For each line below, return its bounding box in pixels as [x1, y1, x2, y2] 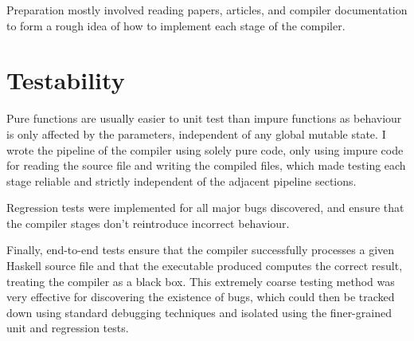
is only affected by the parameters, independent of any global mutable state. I [6, 125, 386, 142]
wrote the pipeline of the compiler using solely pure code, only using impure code [6, 141, 404, 158]
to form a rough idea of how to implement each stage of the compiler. [6, 17, 346, 33]
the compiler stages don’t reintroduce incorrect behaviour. [6, 214, 290, 231]
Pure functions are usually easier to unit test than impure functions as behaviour [6, 110, 402, 127]
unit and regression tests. [6, 319, 129, 336]
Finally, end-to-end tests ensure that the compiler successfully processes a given [6, 241, 395, 258]
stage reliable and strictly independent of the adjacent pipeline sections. [6, 172, 357, 189]
